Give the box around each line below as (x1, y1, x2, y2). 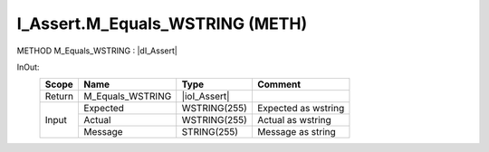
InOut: (16, 62, 40, 72)
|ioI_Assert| (181, 90, 230, 103)
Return (44, 90, 74, 103)
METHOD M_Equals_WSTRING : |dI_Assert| (16, 45, 178, 56)
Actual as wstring (256, 114, 332, 127)
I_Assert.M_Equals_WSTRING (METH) (16, 14, 308, 33)
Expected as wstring (256, 102, 345, 115)
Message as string (256, 126, 337, 138)
